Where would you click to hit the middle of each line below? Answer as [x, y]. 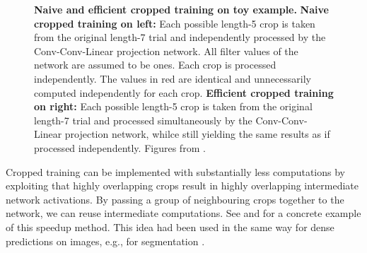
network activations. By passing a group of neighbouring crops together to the [175, 199]
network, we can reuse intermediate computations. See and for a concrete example [183, 213]
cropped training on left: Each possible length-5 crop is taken [175, 23]
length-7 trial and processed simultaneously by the [143, 120]
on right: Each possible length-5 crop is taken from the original [173, 106]
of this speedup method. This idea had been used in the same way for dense [170, 226]
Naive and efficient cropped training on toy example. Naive [181, 9]
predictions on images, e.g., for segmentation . [105, 241]
